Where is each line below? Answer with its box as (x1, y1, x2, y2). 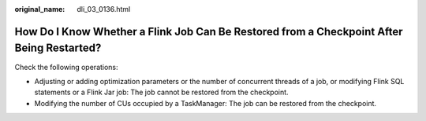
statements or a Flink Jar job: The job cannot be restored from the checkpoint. (34, 87, 289, 97)
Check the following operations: (14, 62, 118, 71)
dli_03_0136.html (77, 5, 131, 13)
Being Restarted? (14, 42, 102, 55)
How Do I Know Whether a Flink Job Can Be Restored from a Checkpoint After (14, 24, 403, 38)
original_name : (14, 5, 65, 13)
